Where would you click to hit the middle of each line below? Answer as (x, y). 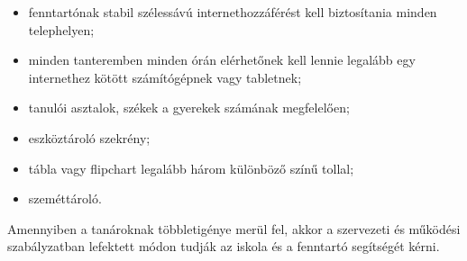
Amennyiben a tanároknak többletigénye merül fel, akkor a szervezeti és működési (234, 228)
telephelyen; (61, 29)
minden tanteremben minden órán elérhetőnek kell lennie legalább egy (222, 60)
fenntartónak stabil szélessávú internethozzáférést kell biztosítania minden (233, 12)
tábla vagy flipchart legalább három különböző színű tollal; (191, 168)
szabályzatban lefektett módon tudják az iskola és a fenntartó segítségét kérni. (224, 246)
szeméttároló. (65, 198)
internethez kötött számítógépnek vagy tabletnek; (165, 77)
